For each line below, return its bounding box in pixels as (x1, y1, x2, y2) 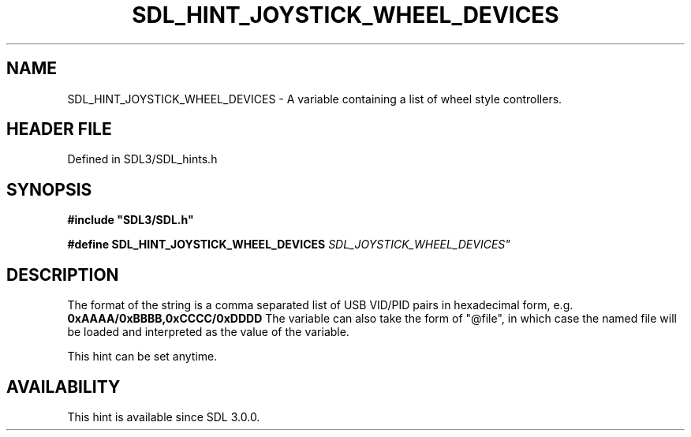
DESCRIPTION (6, 264, 119, 285)
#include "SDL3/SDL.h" (67, 213, 194, 227)
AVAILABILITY (6, 376, 121, 397)
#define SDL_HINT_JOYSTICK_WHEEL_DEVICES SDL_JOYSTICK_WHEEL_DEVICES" (67, 237, 510, 252)
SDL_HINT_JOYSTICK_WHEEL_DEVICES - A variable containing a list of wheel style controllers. (67, 92, 562, 106)
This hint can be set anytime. (67, 349, 218, 364)
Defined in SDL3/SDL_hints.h (67, 152, 218, 166)
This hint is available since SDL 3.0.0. (67, 409, 260, 424)
